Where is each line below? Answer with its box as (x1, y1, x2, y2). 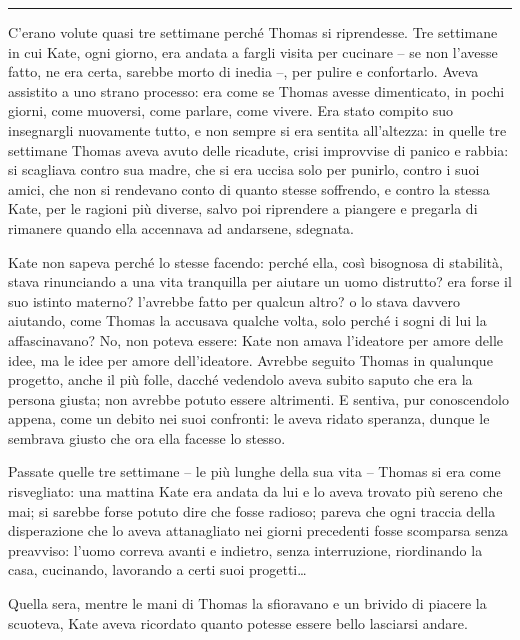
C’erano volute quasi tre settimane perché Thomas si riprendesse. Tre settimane (8, 22, 498, 42)
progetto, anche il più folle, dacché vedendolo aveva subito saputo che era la (8, 369, 473, 390)
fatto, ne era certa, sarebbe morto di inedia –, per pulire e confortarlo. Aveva (8, 61, 479, 82)
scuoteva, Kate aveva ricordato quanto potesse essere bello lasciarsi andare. (8, 612, 468, 633)
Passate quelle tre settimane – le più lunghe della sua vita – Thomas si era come (8, 461, 501, 482)
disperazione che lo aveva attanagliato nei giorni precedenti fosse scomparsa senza (8, 520, 508, 541)
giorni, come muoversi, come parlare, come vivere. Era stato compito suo (8, 100, 454, 121)
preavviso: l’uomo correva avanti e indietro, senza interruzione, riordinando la (8, 539, 483, 560)
